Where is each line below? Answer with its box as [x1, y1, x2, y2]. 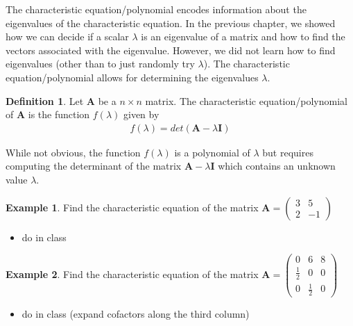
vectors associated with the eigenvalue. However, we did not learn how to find [6, 42, 336, 57]
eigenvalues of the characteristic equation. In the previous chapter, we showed [6, 15, 336, 30]
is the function [28, 107, 90, 122]
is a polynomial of [174, 145, 250, 159]
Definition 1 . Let [6, 93, 84, 108]
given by [123, 107, 160, 122]
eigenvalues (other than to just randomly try [6, 56, 195, 71]
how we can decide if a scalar [6, 29, 129, 44]
